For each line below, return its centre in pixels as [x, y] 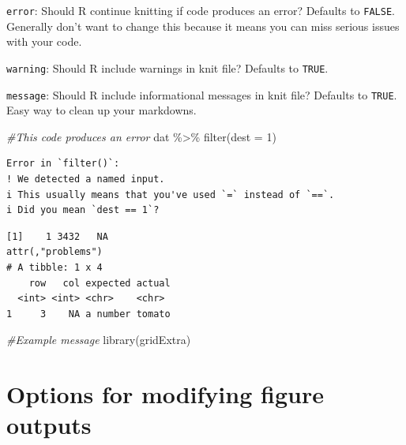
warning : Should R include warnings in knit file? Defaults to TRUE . [167, 67]
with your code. [44, 41]
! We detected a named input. [86, 179]
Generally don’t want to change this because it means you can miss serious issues [203, 26]
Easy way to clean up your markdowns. [101, 110]
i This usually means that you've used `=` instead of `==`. [171, 194]
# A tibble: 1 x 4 [55, 267]
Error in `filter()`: [63, 164]
